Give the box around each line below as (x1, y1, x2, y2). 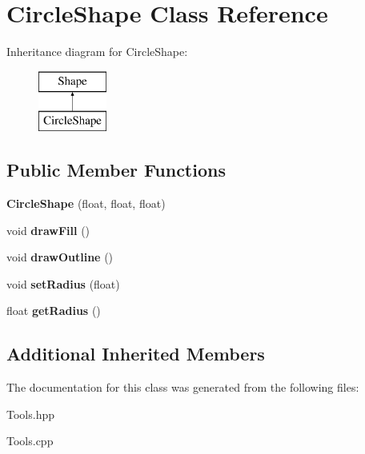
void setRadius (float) (6, 275, 120, 292)
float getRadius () (6, 302, 101, 319)
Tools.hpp (6, 405, 54, 422)
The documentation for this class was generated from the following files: (6, 379, 359, 396)
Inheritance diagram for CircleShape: (6, 43, 188, 60)
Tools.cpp (6, 432, 54, 449)
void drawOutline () (6, 249, 114, 265)
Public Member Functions (6, 157, 226, 182)
